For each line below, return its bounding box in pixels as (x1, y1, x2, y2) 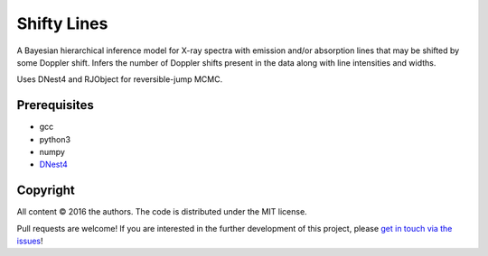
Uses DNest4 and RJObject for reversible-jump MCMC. (16, 74, 223, 85)
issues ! (16, 235, 44, 247)
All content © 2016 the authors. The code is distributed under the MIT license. (16, 206, 307, 217)
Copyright (16, 183, 76, 198)
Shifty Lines (16, 14, 108, 33)
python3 (39, 133, 71, 144)
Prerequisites (16, 97, 94, 113)
